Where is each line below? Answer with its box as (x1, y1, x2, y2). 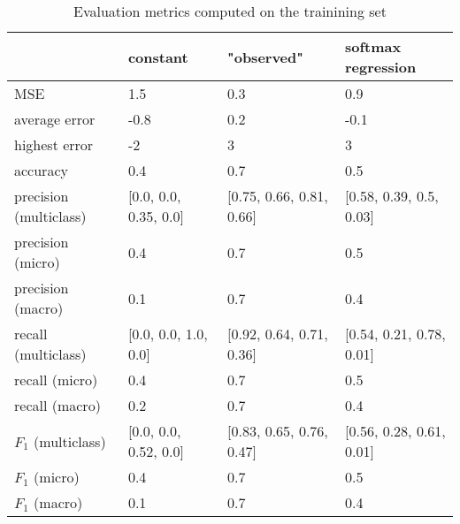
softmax (344, 36, 402, 57)
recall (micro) (14, 369, 98, 390)
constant (127, 46, 188, 67)
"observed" (227, 46, 303, 67)
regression (344, 57, 417, 77)
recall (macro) (14, 395, 101, 415)
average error (14, 109, 96, 129)
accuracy (14, 160, 68, 180)
